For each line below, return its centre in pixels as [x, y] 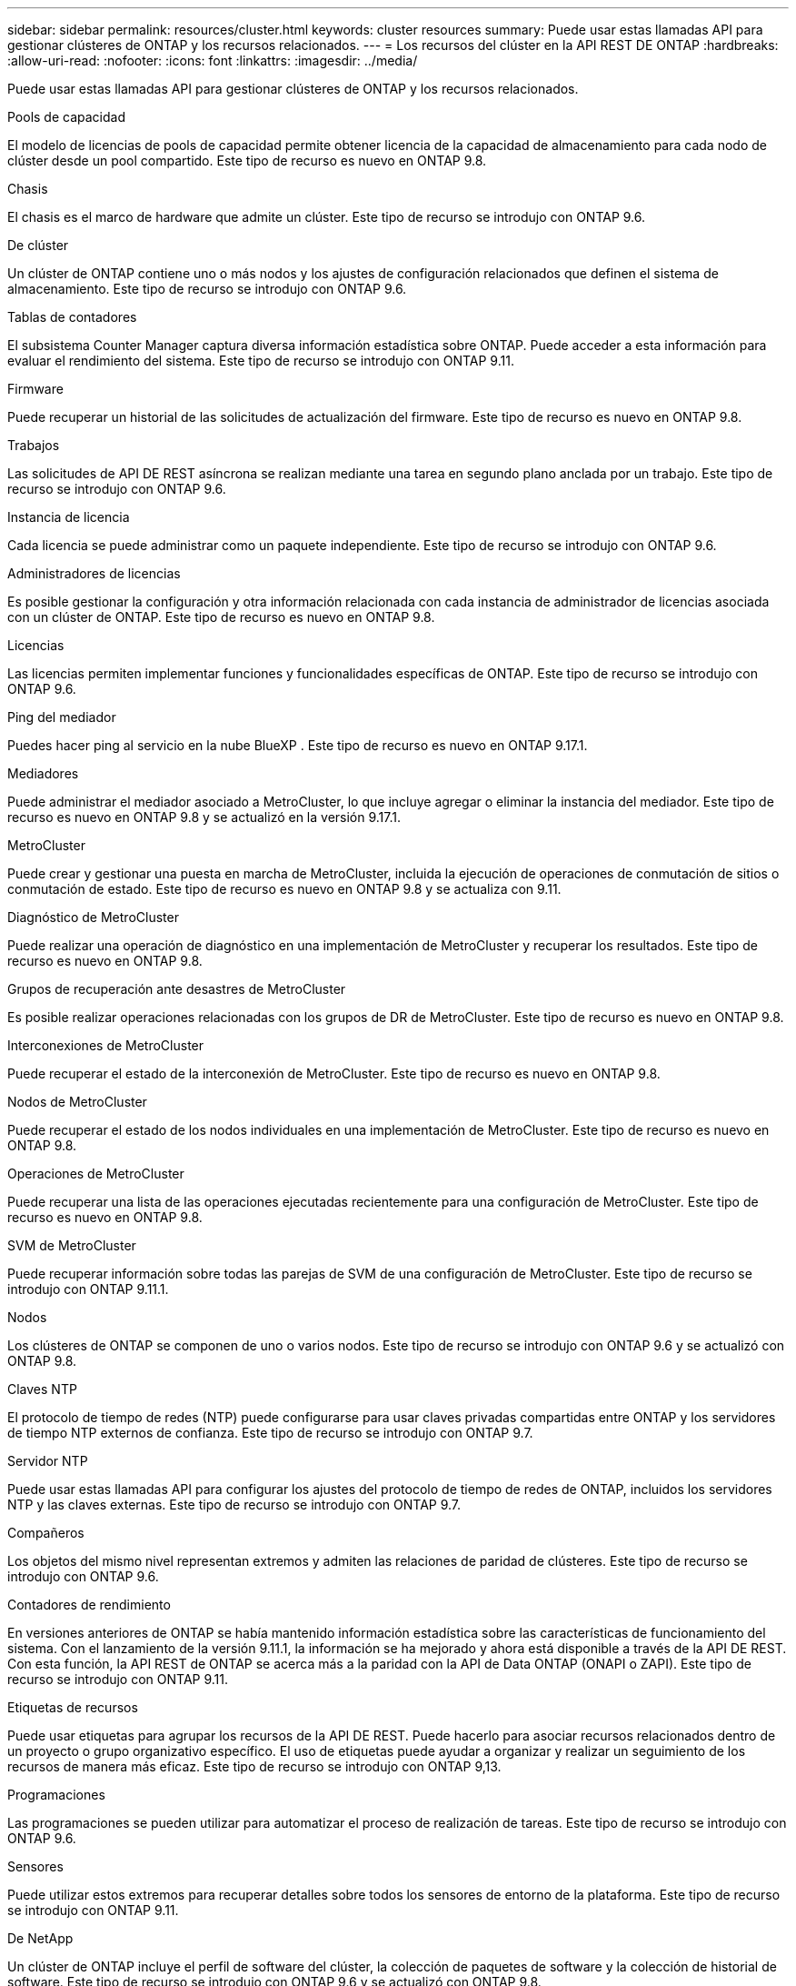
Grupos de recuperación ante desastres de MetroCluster [177, 989]
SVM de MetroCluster [72, 1245]
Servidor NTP [48, 1461]
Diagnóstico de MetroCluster [93, 917]
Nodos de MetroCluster [77, 1102]
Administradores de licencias [94, 573]
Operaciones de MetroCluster [96, 1174]
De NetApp [40, 1938]
